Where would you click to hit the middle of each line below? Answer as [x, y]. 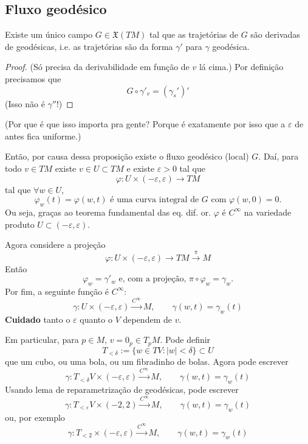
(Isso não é [25, 103]
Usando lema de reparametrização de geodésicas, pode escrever [122, 389]
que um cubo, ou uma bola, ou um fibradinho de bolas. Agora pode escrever [147, 361]
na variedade [268, 212]
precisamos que [33, 78]
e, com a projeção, [152, 279]
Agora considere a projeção [55, 245]
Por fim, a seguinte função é [57, 291]
